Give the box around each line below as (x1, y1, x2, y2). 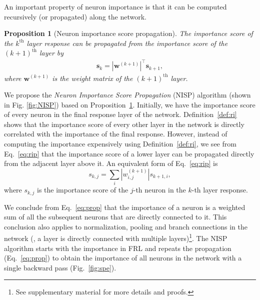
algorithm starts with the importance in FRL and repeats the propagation (4, 242, 231, 253)
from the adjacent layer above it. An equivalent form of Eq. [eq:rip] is (4, 158, 218, 168)
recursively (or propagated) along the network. (4, 11, 146, 21)
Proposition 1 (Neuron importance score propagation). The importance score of (4, 28, 253, 38)
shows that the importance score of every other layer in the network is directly (4, 118, 244, 129)
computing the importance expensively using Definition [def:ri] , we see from (4, 138, 236, 149)
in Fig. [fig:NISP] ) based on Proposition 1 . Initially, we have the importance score (4, 99, 255, 109)
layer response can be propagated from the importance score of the (26, 37, 228, 48)
